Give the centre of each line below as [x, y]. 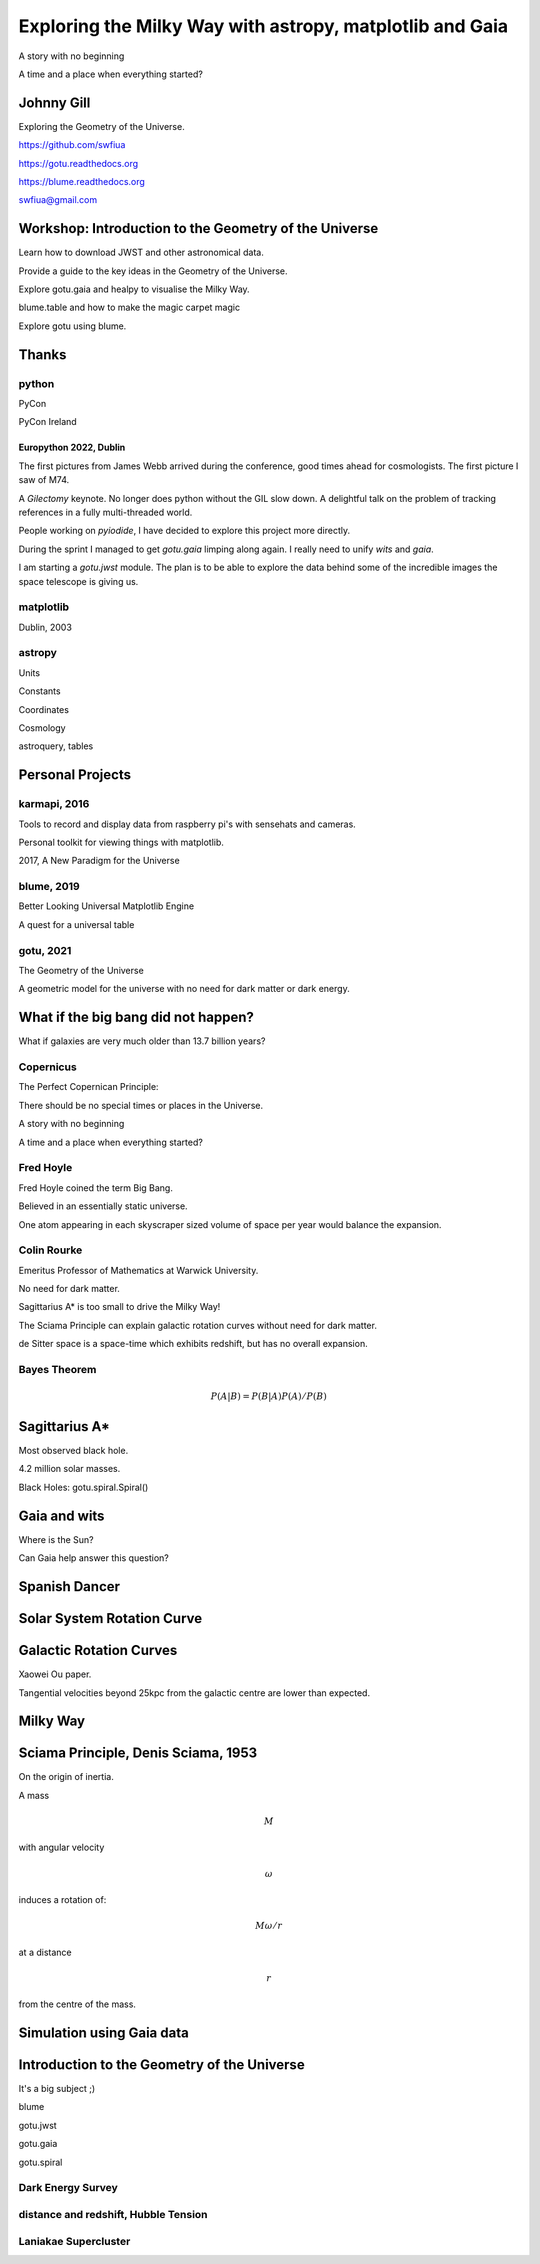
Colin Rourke [50, 1250]
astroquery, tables [56, 746]
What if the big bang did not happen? [136, 1017]
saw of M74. [44, 480]
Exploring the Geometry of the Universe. [101, 126]
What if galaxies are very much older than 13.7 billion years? [142, 1041]
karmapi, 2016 [54, 804]
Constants [39, 691]
